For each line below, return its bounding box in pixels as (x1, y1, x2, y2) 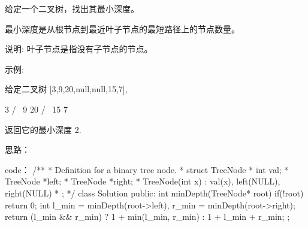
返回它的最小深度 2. (5, 123, 81, 135)
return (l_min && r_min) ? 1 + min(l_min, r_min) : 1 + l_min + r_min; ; (5, 210, 290, 223)
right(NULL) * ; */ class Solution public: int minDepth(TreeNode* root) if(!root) (5, 186, 304, 199)
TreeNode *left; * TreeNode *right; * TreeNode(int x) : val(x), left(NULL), (5, 175, 280, 187)
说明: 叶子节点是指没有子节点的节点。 (5, 43, 153, 55)
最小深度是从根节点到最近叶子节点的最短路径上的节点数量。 (5, 22, 240, 35)
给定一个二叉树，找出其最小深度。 (5, 2, 139, 14)
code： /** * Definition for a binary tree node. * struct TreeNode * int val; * (5, 163, 289, 175)
